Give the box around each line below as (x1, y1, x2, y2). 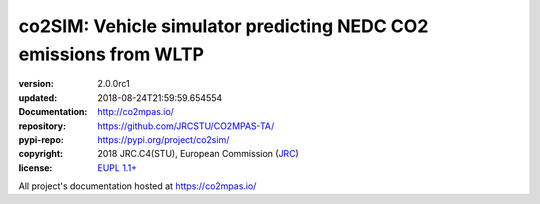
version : (18, 78, 54, 90)
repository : (18, 120, 67, 132)
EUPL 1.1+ (97, 161, 138, 174)
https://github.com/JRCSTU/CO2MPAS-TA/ (97, 120, 275, 132)
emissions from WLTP (18, 43, 205, 65)
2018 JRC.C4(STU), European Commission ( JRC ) (97, 148, 299, 160)
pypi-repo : (18, 133, 64, 145)
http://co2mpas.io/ (97, 106, 175, 118)
